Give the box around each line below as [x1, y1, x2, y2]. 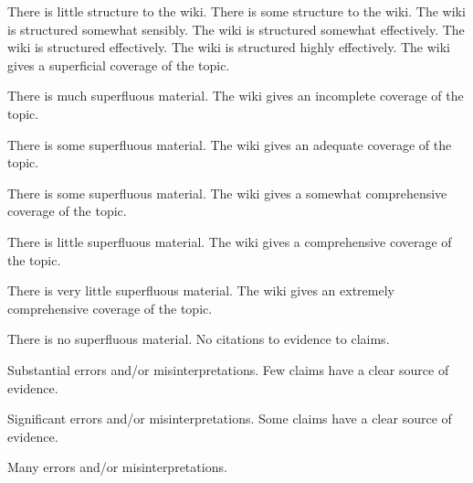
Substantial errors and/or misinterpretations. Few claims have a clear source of [7, 360, 449, 379]
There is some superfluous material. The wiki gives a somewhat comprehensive [7, 183, 447, 202]
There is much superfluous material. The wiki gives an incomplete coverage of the [7, 86, 464, 105]
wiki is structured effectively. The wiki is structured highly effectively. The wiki [7, 38, 450, 57]
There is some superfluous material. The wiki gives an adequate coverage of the [7, 134, 452, 154]
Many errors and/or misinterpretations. [7, 457, 227, 477]
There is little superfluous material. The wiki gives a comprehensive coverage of [7, 231, 452, 251]
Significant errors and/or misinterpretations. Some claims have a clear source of [7, 409, 452, 428]
